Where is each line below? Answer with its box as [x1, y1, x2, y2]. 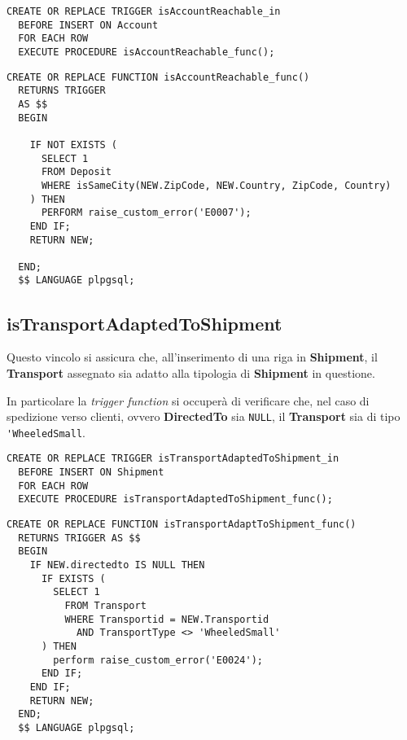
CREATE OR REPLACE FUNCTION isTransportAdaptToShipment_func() [7, 519, 357, 531]
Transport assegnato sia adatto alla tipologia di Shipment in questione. [7, 364, 375, 381]
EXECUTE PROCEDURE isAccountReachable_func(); [18, 46, 275, 58]
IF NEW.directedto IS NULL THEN [29, 559, 205, 571]
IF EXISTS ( [41, 572, 106, 585]
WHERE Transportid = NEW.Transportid [64, 613, 269, 625]
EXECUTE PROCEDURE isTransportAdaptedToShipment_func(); [18, 493, 333, 506]
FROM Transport [64, 599, 147, 611]
